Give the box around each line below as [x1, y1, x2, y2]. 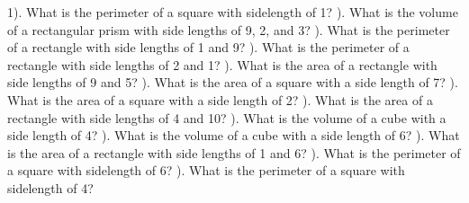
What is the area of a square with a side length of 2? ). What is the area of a [7, 90, 433, 109]
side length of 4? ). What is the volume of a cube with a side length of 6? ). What [7, 126, 460, 145]
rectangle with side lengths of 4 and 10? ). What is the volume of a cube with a [7, 108, 446, 127]
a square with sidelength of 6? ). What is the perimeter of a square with [7, 161, 405, 180]
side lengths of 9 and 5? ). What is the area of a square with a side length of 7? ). [7, 73, 458, 92]
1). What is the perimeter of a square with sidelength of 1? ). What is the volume [7, 3, 458, 21]
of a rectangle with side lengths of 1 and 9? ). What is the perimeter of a [7, 38, 410, 57]
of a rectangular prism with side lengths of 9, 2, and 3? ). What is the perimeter [7, 20, 450, 39]
